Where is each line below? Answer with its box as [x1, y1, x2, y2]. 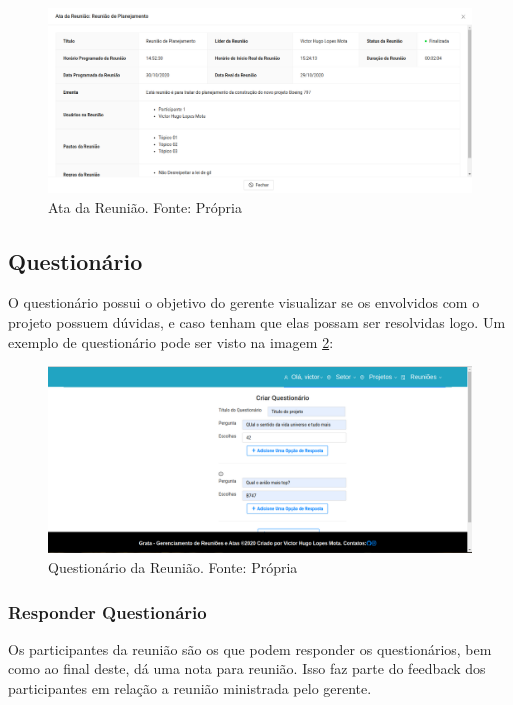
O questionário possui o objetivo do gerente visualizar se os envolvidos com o [8, 292, 480, 313]
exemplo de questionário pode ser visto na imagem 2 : [8, 331, 334, 352]
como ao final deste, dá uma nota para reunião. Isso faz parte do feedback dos [8, 658, 486, 679]
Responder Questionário [8, 599, 207, 624]
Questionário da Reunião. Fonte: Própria [48, 557, 298, 577]
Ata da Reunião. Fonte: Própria [48, 196, 242, 217]
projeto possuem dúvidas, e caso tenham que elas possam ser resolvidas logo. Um [8, 312, 506, 333]
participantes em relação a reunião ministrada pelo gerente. [8, 678, 372, 698]
